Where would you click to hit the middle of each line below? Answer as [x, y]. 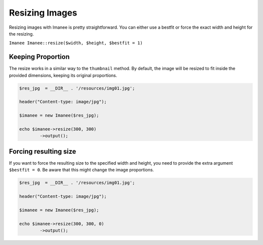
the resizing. [21, 34]
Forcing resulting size [43, 151]
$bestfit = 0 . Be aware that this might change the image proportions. [82, 170]
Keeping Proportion [39, 57]
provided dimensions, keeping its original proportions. [63, 75]
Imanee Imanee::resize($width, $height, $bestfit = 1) [76, 43]
